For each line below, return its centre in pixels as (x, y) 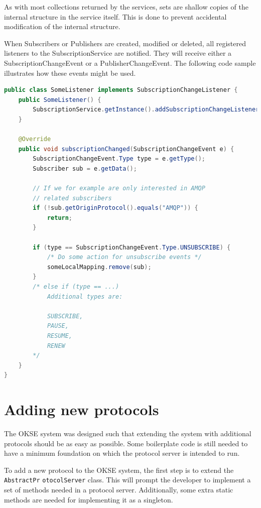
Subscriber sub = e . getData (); (85, 168)
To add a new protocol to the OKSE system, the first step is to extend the (119, 470)
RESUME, (60, 336)
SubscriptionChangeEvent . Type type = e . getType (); (119, 159)
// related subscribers (72, 198)
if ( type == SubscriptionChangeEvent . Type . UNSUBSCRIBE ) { (132, 247)
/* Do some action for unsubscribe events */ (124, 257)
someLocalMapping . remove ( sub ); (99, 267)
